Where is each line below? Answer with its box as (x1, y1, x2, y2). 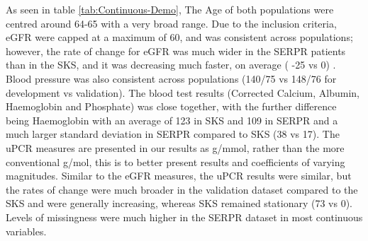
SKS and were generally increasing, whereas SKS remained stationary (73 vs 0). (6, 196, 352, 211)
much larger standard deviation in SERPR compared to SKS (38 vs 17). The (6, 127, 340, 141)
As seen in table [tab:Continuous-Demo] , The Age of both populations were (6, 2, 334, 16)
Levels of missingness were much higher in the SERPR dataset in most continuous (6, 209, 363, 224)
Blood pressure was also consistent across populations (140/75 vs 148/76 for (6, 71, 337, 86)
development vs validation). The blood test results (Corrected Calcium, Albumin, (6, 85, 359, 100)
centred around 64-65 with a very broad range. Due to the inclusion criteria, (6, 16, 337, 30)
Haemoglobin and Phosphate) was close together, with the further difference (6, 99, 337, 114)
